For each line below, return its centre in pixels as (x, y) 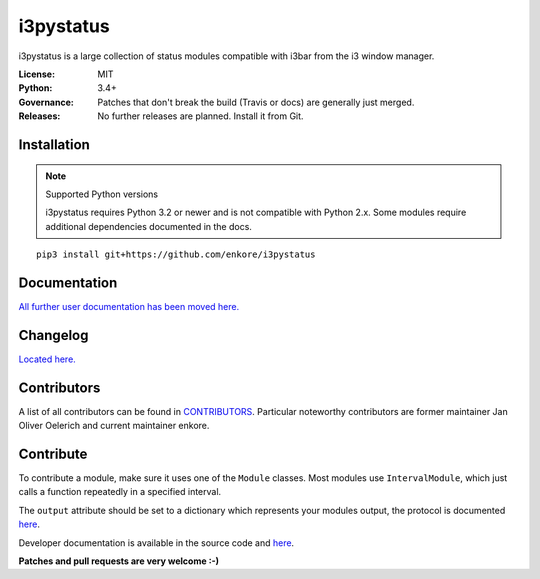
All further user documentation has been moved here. (129, 306)
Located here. (47, 359)
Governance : (46, 102)
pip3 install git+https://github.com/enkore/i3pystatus (176, 254)
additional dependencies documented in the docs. (148, 226)
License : (36, 74)
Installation (54, 144)
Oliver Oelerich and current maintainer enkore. (114, 426)
